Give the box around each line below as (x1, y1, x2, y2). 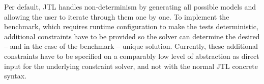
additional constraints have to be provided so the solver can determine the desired (4, 31, 260, 41)
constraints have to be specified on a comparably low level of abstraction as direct (4, 50, 259, 61)
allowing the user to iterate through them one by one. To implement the (4, 11, 229, 22)
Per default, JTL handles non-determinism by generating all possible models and (4, 2, 256, 12)
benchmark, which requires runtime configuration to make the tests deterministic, (4, 21, 258, 32)
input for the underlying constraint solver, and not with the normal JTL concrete (4, 60, 258, 71)
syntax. (4, 70, 27, 81)
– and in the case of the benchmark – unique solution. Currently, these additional (4, 41, 258, 51)
